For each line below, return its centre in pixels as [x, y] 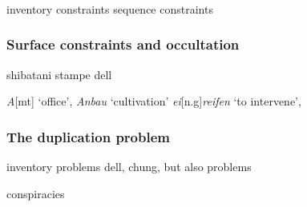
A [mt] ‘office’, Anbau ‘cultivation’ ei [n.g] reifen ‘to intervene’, [154, 101]
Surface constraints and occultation [123, 44]
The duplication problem [88, 136]
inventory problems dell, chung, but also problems [129, 167]
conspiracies [36, 193]
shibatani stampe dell [59, 74]
